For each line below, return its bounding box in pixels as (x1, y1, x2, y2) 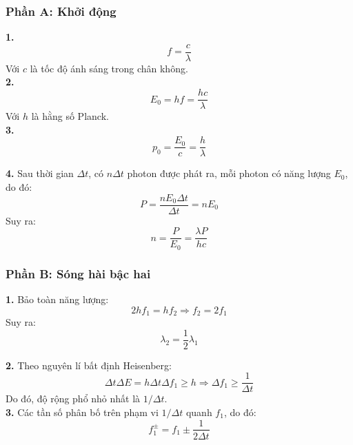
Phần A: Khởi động (6, 2, 117, 19)
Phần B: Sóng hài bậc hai (6, 265, 151, 282)
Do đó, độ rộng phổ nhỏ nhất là (6, 391, 141, 406)
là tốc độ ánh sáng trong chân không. (30, 61, 188, 75)
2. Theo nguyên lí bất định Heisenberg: (6, 358, 172, 372)
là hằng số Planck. (31, 109, 109, 123)
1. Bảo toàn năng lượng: (6, 291, 109, 306)
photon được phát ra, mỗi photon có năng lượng (127, 166, 331, 180)
